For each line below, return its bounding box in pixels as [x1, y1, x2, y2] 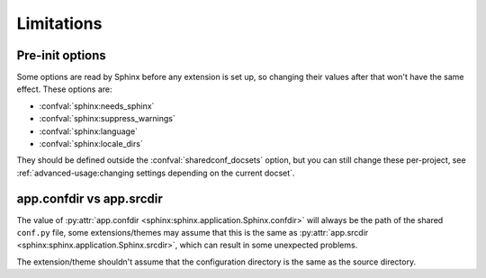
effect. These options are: [16, 84, 112, 94]
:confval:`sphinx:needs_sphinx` [39, 100, 155, 112]
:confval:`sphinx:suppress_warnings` [39, 113, 175, 124]
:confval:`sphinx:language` [39, 126, 139, 137]
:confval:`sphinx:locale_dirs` [39, 139, 143, 149]
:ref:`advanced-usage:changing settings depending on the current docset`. [16, 167, 295, 178]
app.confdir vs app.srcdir [16, 191, 163, 206]
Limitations [16, 13, 103, 33]
